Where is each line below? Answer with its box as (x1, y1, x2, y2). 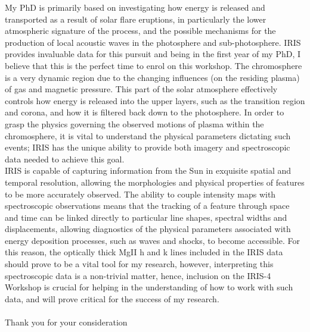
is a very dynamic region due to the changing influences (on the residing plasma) (5, 71, 300, 83)
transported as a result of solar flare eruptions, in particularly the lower (5, 12, 266, 25)
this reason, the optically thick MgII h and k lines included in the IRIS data (5, 246, 283, 258)
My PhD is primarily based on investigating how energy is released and (5, 1, 265, 13)
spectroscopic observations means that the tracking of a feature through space (5, 199, 290, 212)
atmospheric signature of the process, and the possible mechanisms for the (5, 24, 276, 37)
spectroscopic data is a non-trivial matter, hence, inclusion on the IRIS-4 (5, 269, 271, 281)
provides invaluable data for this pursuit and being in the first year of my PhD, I (5, 48, 301, 60)
